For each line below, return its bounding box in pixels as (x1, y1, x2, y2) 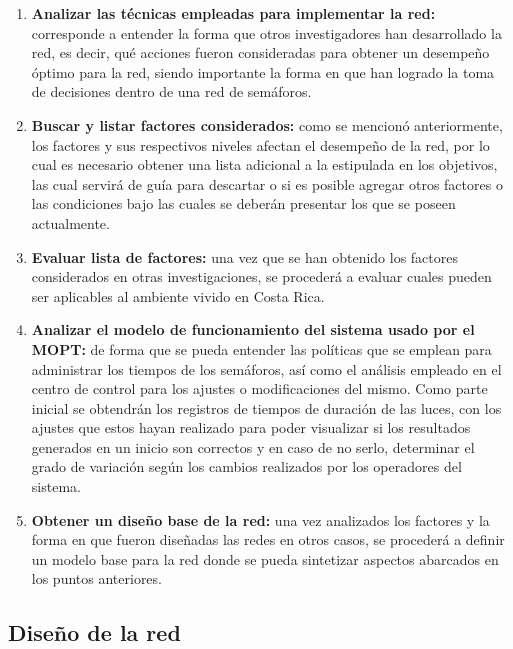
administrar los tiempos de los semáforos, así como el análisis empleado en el (31, 358, 502, 379)
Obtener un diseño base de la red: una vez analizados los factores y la (31, 509, 490, 530)
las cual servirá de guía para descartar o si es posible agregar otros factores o (31, 173, 503, 194)
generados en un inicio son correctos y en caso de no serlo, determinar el (31, 436, 475, 457)
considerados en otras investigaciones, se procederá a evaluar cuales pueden (31, 266, 492, 287)
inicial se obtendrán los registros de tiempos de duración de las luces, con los (31, 397, 502, 418)
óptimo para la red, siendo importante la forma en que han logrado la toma (31, 61, 495, 82)
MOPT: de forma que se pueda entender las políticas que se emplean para (31, 338, 492, 359)
